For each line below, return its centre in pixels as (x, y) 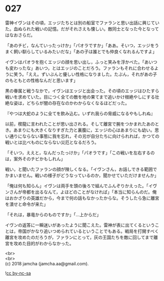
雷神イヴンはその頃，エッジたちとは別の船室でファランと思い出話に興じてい (82, 23)
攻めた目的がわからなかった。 (44, 243)
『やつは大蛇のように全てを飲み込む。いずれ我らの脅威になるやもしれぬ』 (80, 113)
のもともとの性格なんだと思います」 (42, 80)
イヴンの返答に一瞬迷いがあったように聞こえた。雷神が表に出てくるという (80, 225)
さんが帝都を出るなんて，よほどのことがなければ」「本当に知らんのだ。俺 (83, 192)
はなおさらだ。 (20, 35)
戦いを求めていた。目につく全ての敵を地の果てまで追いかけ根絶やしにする (80, 97)
